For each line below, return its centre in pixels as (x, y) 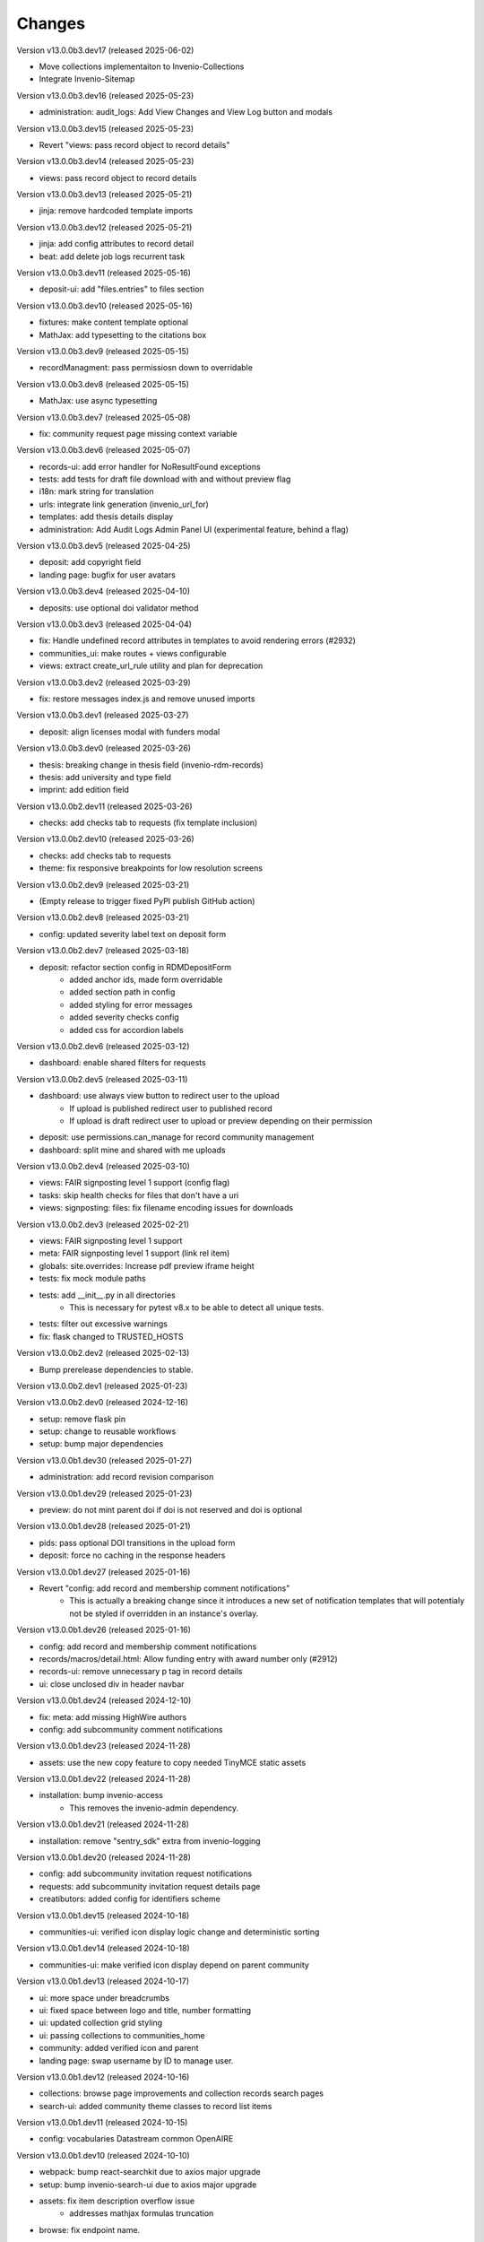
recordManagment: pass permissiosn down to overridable (146, 368)
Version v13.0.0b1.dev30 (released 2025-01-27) (104, 1460)
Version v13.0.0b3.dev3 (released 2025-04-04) (104, 624)
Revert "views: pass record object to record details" (134, 144)
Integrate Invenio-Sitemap (87, 79)
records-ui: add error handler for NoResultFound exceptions (150, 466)
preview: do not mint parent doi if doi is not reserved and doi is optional (171, 1510)
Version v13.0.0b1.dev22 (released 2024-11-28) (104, 1779)
